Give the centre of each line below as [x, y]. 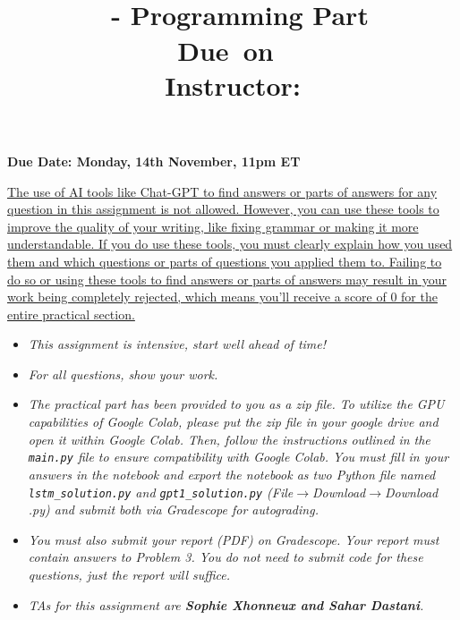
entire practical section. [71, 314]
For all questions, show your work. [123, 374]
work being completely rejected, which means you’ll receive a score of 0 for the [222, 297]
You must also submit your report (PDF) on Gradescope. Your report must [234, 539]
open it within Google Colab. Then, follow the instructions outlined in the [229, 439]
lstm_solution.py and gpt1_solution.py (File [161, 492]
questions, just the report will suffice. [129, 574]
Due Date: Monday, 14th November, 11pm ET [154, 161]
